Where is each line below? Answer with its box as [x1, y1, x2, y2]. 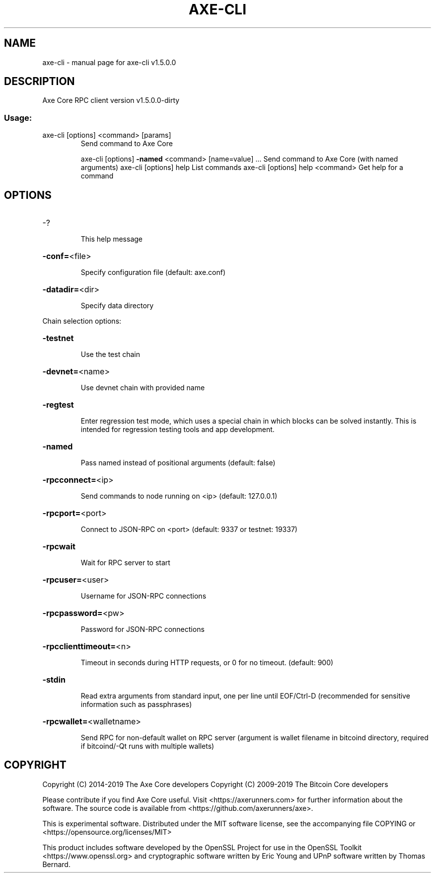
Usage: [4, 112, 32, 123]
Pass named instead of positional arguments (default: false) [80, 458, 276, 467]
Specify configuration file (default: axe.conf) [80, 268, 226, 277]
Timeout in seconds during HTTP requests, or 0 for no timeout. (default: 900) [80, 658, 334, 667]
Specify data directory [80, 301, 154, 310]
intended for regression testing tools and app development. [80, 425, 275, 434]
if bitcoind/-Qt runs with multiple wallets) [80, 742, 215, 751]
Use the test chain [80, 350, 140, 359]
